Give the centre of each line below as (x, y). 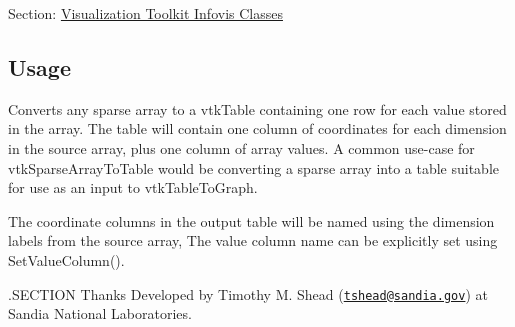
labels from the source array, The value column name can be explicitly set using (253, 240)
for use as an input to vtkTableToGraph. (133, 187)
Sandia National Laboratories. (100, 313)
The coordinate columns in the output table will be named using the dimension (251, 220)
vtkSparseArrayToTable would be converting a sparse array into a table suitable (253, 167)
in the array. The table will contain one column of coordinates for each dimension (257, 128)
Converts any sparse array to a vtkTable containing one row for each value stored (257, 108)
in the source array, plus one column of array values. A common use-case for (241, 147)
